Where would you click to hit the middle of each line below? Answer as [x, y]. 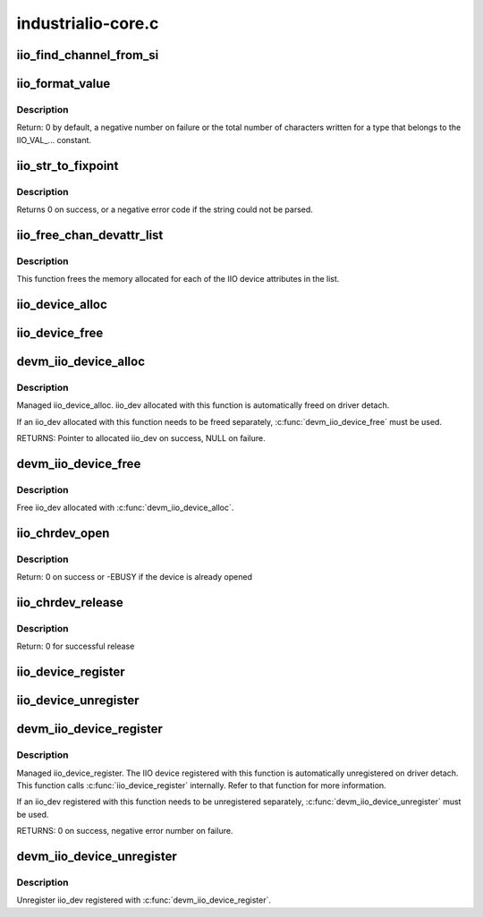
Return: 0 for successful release [76, 646]
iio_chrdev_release [70, 603]
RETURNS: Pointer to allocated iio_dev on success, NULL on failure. [141, 438]
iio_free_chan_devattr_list [90, 235]
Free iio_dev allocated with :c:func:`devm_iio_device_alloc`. [125, 508]
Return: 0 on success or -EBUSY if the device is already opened [134, 577]
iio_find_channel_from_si [88, 55]
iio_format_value [64, 84]
